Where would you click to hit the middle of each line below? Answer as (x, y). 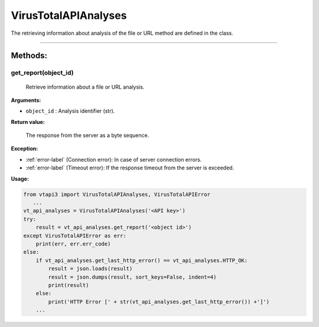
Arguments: (26, 100)
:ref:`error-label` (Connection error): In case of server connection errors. (114, 159)
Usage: (20, 179)
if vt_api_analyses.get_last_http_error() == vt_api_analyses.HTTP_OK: (142, 260)
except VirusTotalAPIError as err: (75, 236)
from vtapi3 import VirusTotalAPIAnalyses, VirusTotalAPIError (117, 194)
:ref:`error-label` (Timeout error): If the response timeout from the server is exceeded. (130, 168)
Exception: (25, 149)
